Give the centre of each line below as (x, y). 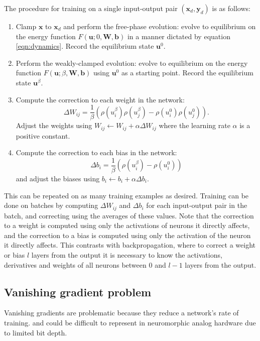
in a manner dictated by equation (179, 36)
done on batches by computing (51, 205)
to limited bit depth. (36, 332)
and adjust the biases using (58, 178)
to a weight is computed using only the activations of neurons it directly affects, (127, 225)
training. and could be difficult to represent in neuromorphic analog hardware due (130, 322)
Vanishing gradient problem (78, 292)
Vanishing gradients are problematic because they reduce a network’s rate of (121, 313)
